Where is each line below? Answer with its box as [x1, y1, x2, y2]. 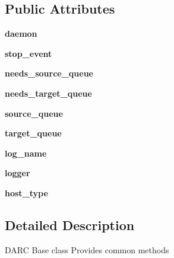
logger [5, 167, 30, 179]
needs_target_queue [5, 87, 92, 99]
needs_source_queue [5, 67, 94, 79]
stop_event [5, 47, 52, 59]
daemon [5, 27, 37, 40]
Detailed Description [5, 215, 135, 234]
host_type [5, 186, 48, 199]
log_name [5, 146, 47, 159]
